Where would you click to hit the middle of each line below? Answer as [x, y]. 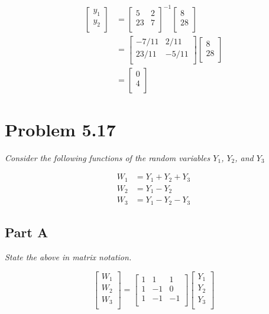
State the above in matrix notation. [68, 257]
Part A [27, 232]
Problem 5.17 [60, 129]
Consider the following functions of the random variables [108, 157]
